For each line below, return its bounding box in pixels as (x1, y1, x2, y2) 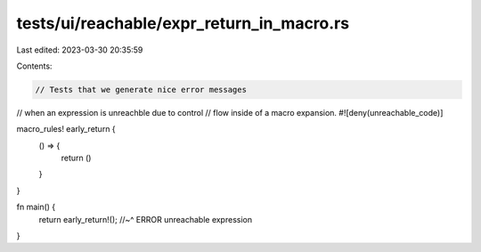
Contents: (16, 61, 53, 71)
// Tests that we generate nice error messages (35, 85, 247, 94)
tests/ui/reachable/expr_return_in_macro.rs (16, 13, 350, 33)
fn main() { (16, 201, 56, 213)
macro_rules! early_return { (16, 124, 116, 134)
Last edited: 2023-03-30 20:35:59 (16, 45, 143, 55)
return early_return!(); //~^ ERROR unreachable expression (38, 214, 253, 224)
